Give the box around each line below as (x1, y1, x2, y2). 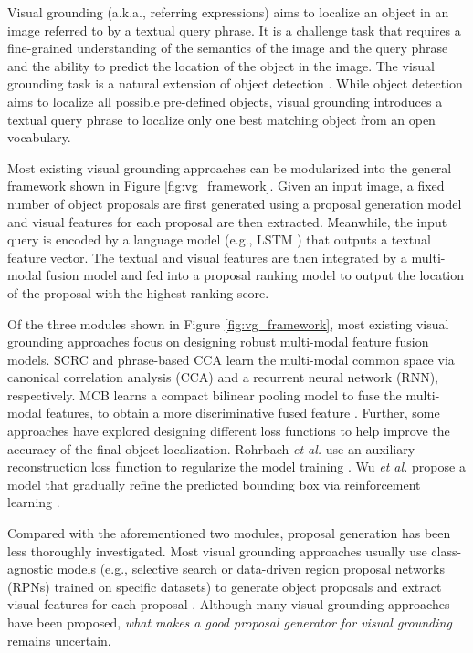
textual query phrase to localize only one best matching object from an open (7, 109, 436, 129)
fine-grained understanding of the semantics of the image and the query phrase (7, 38, 448, 57)
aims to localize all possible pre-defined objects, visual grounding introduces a (7, 91, 443, 110)
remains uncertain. (7, 630, 111, 649)
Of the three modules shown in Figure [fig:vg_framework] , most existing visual (7, 314, 449, 333)
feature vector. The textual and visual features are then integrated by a (7, 247, 407, 266)
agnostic (7, 559, 53, 578)
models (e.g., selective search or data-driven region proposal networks (57, 559, 445, 578)
